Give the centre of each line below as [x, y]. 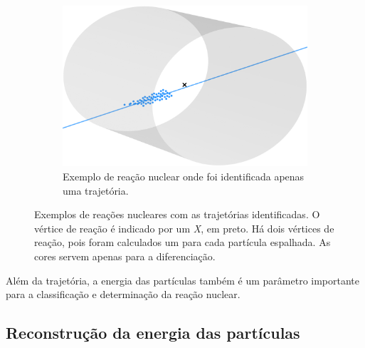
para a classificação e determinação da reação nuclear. [123, 294]
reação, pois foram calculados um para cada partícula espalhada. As [182, 242]
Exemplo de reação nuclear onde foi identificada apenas [184, 176]
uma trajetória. [96, 190]
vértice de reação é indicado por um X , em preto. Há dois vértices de [184, 228]
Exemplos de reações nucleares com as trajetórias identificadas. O [177, 214]
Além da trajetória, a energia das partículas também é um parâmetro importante [183, 280]
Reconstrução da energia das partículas [153, 333]
